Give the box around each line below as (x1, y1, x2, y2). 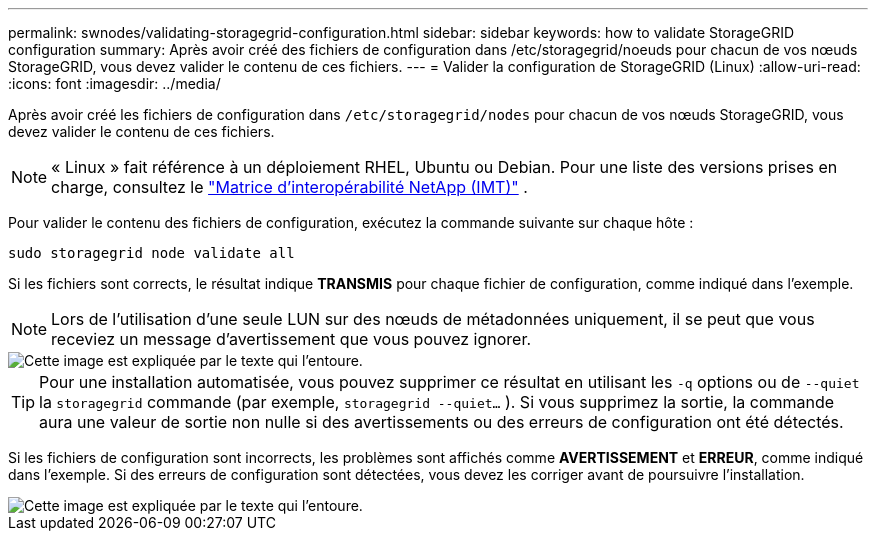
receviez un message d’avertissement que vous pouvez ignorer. (51, 329, 532, 349)
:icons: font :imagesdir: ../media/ (8, 75, 221, 92)
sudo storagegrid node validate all (8, 245, 295, 261)
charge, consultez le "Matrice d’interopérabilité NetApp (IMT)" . (51, 177, 528, 197)
